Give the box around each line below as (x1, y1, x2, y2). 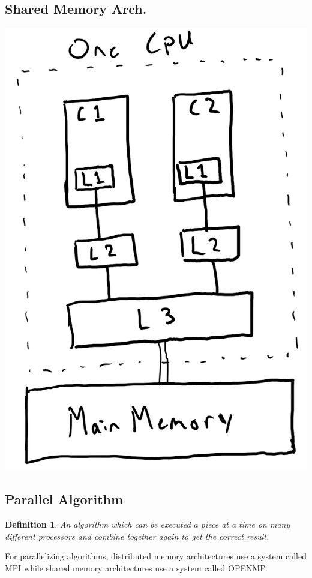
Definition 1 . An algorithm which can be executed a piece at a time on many (5, 518, 290, 531)
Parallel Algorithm (5, 490, 124, 508)
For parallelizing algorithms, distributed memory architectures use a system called (5, 550, 307, 562)
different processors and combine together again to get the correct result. (5, 529, 269, 542)
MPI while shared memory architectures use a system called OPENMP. (5, 562, 268, 574)
